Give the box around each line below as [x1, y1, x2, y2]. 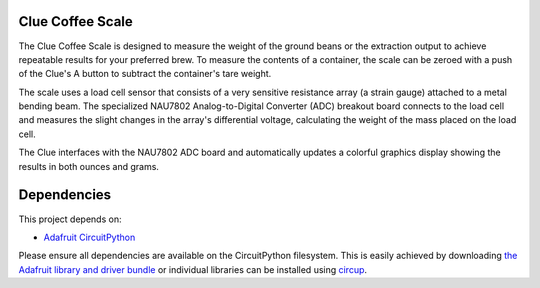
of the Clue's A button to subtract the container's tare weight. [18, 68, 272, 80]
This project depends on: [18, 213, 122, 225]
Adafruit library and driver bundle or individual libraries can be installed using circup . [18, 263, 368, 275]
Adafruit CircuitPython [43, 231, 136, 243]
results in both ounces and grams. [18, 160, 160, 172]
